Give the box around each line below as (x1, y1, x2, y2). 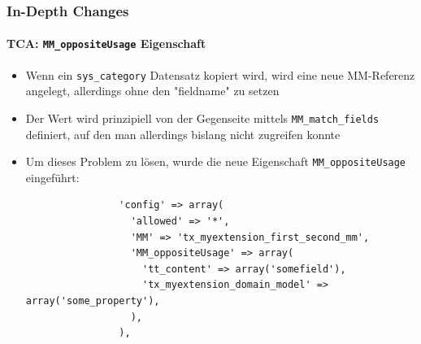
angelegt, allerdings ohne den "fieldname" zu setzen (25, 82, 280, 99)
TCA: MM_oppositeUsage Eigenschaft (7, 35, 206, 52)
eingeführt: (25, 168, 80, 185)
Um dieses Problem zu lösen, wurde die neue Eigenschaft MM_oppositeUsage (25, 153, 406, 170)
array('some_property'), (25, 295, 160, 307)
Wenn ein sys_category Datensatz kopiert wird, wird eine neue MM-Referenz (25, 66, 415, 83)
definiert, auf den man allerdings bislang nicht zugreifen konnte (25, 125, 341, 142)
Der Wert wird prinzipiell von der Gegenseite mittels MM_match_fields (25, 109, 380, 126)
